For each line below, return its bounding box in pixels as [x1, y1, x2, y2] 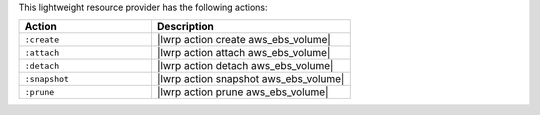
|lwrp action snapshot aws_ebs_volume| [156, 72, 345, 86]
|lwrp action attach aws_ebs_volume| [156, 46, 331, 60]
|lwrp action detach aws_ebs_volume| [156, 59, 334, 73]
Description [156, 20, 214, 34]
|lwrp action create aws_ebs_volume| [156, 33, 332, 47]
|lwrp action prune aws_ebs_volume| [156, 85, 329, 99]
